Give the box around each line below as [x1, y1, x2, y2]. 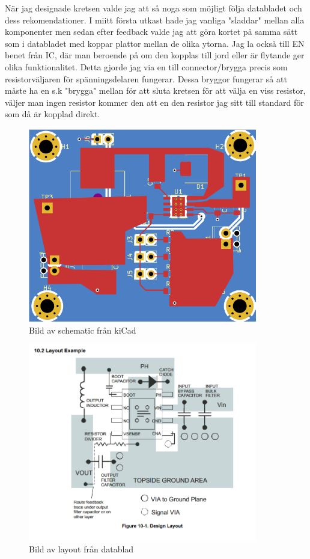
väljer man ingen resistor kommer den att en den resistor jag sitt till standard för [5, 96, 304, 108]
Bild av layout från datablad [29, 542, 134, 555]
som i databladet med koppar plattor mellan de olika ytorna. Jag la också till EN [5, 37, 305, 49]
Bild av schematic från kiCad [29, 323, 136, 336]
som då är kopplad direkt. [5, 108, 100, 120]
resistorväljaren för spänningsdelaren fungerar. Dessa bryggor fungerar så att [5, 72, 287, 85]
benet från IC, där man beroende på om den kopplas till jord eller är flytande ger [5, 49, 305, 61]
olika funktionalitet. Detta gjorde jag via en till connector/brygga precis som [5, 60, 288, 73]
